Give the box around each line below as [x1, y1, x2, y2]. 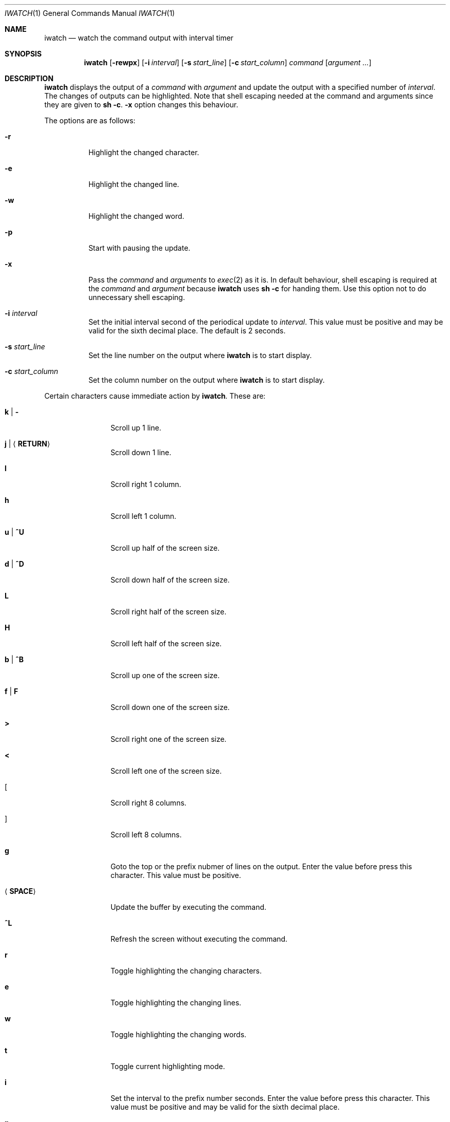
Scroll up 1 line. [110, 423, 162, 432]
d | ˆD [5, 559, 24, 568]
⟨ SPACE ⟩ [5, 887, 36, 895]
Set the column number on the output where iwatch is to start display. [88, 376, 325, 384]
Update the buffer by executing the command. [110, 903, 267, 911]
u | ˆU [5, 528, 24, 536]
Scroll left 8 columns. [110, 830, 182, 839]
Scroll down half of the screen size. [110, 575, 230, 584]
